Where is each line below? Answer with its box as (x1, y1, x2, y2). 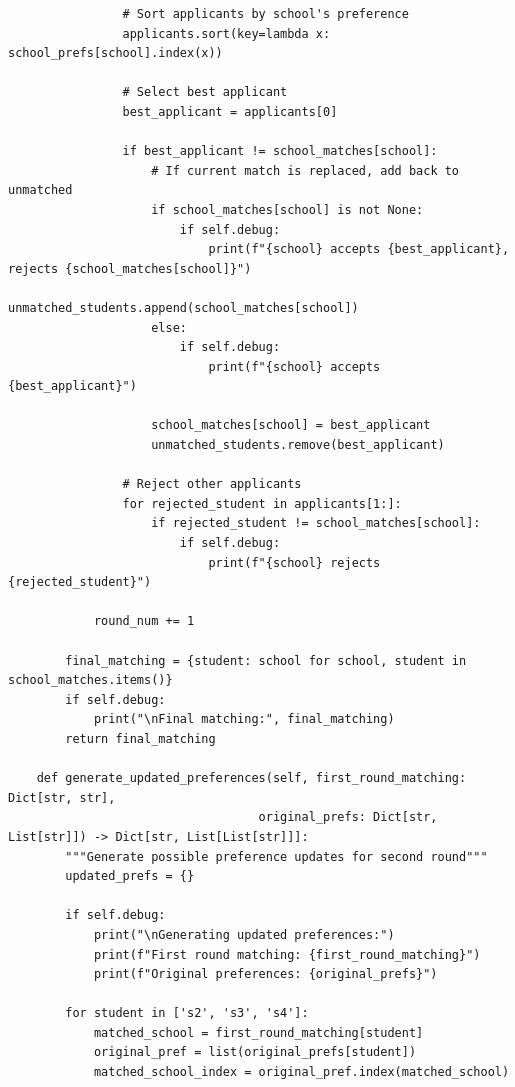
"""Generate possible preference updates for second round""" (65, 849, 488, 864)
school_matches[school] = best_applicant (151, 418, 431, 433)
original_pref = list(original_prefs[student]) (93, 1045, 417, 1060)
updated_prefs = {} (65, 869, 195, 884)
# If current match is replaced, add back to (151, 163, 460, 178)
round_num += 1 (93, 614, 195, 629)
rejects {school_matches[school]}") (8, 261, 252, 276)
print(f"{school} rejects (208, 555, 381, 570)
